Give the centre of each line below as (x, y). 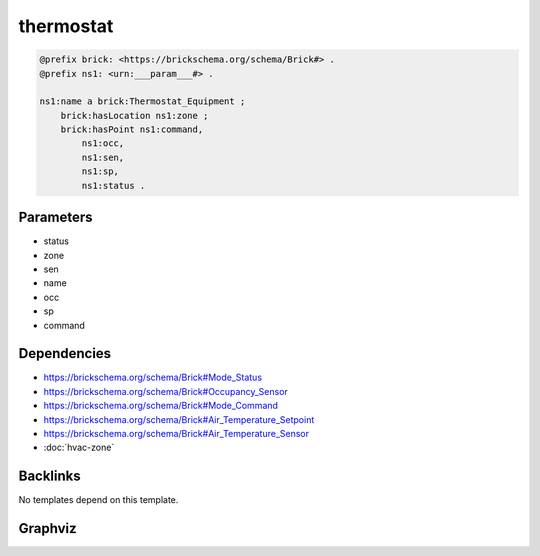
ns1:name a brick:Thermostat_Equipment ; (142, 101)
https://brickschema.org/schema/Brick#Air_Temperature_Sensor (176, 433)
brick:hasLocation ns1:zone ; (134, 115)
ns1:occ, (103, 143)
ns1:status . (113, 185)
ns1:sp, (100, 171)
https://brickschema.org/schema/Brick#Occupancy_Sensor (166, 391)
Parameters (55, 217)
